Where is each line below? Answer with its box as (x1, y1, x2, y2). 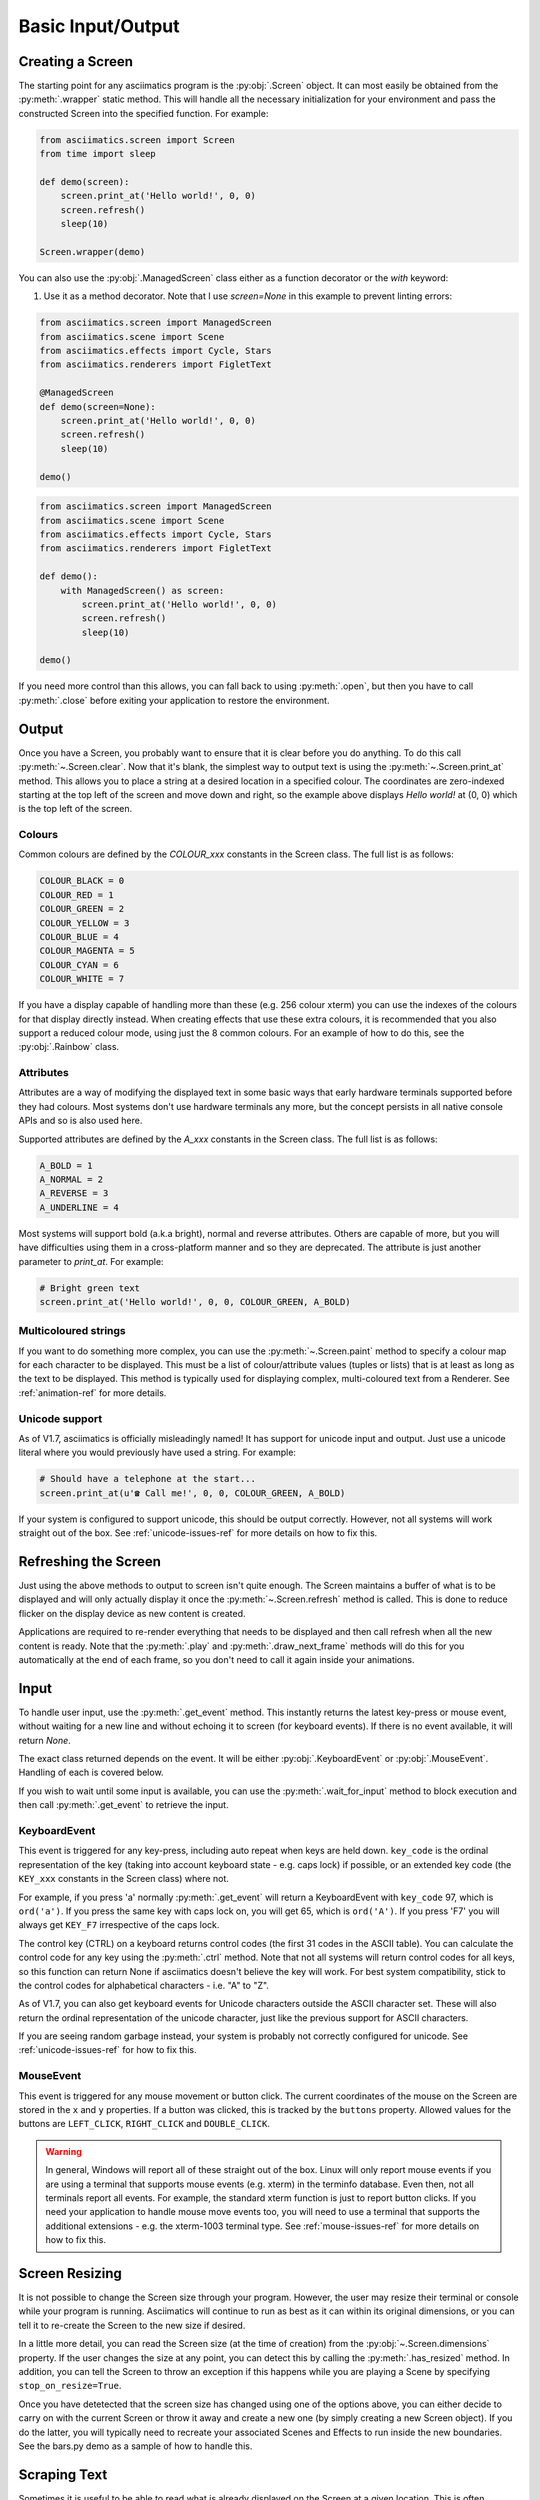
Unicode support (18, 1411, 103, 1425)
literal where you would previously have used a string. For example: (18, 1446, 297, 1459)
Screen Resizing (18, 2265, 122, 2282)
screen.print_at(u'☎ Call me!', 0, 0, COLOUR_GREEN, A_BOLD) (39, 1487, 346, 1499)
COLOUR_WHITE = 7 (39, 973, 125, 985)
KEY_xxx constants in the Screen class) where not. (18, 1873, 230, 1885)
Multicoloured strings (18, 1324, 127, 1338)
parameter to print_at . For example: (18, 1255, 164, 1267)
